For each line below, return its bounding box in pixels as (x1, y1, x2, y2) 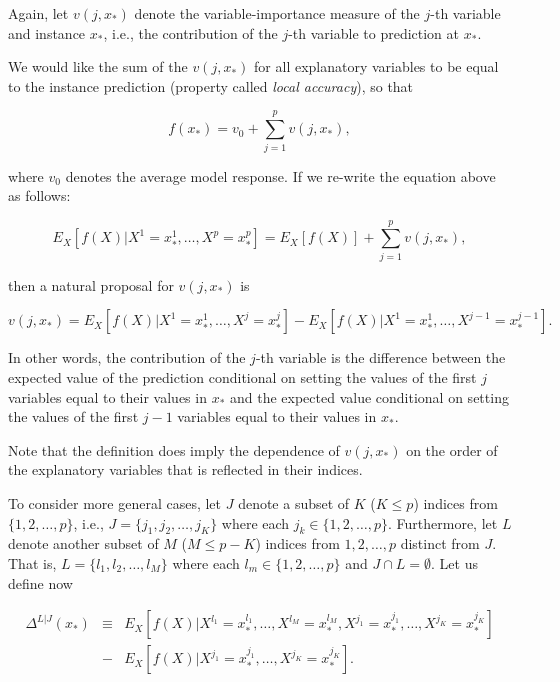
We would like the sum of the (8, 56, 188, 77)
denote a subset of (238, 492, 350, 513)
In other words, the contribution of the (8, 347, 246, 368)
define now (8, 572, 73, 593)
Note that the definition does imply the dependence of (8, 439, 340, 460)
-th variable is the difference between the (255, 347, 506, 368)
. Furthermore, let (388, 512, 498, 533)
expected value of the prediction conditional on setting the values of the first (8, 367, 477, 387)
